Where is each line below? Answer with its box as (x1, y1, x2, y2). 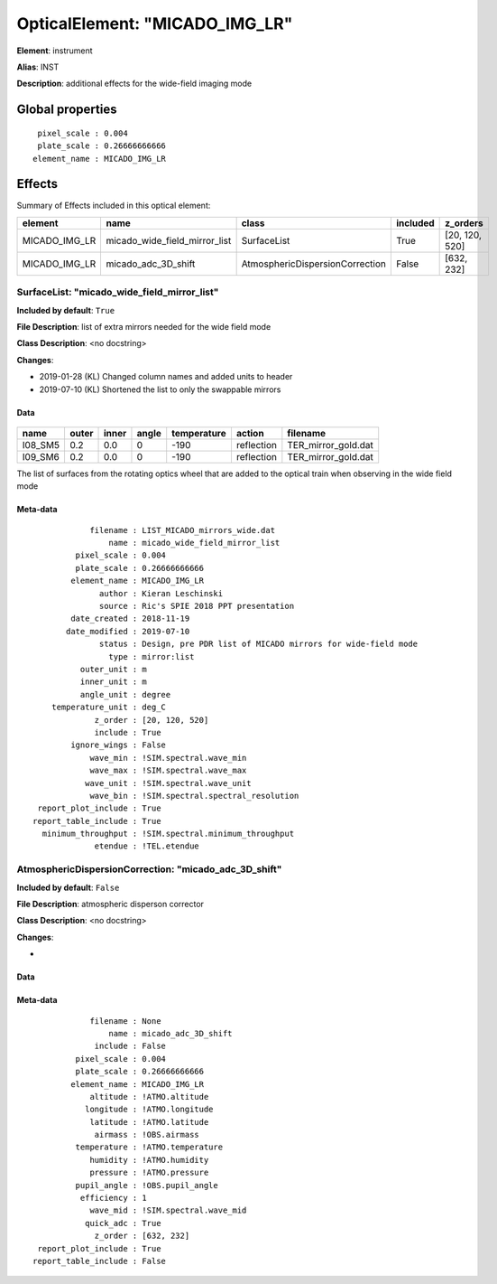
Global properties (16, 102, 117, 117)
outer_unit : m (79, 664, 148, 674)
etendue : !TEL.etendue (94, 841, 200, 851)
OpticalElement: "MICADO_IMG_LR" (16, 14, 293, 33)
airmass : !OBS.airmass (94, 1129, 200, 1140)
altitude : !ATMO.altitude (89, 1092, 209, 1101)
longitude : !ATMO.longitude (84, 1104, 214, 1115)
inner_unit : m (79, 677, 148, 687)
